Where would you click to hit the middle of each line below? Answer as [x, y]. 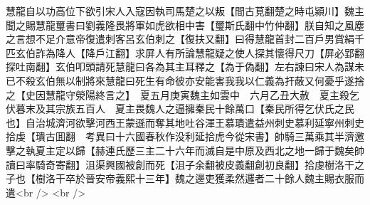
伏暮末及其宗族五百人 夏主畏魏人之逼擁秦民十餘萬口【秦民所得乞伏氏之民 [180, 109]
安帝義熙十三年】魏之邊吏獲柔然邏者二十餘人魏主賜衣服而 [229, 178]
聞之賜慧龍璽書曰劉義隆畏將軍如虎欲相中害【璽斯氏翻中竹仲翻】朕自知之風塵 [185, 25]
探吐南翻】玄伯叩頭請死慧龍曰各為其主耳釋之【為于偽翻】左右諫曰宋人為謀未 [185, 67]
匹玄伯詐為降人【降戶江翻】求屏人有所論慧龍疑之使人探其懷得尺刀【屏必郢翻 [185, 52]
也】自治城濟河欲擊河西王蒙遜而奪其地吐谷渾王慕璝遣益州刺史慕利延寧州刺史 [185, 122]
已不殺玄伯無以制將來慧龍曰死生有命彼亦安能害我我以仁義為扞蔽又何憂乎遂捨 [185, 80]
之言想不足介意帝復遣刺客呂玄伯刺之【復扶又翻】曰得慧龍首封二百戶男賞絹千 [185, 39]
